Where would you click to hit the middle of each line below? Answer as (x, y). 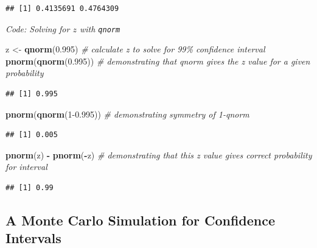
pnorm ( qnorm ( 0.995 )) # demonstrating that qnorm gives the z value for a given (158, 61)
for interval (26, 167)
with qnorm (100, 28)
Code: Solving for (38, 28)
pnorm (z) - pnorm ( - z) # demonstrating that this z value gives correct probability (159, 154)
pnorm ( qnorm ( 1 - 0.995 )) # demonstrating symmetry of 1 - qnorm (127, 114)
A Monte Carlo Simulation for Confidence (141, 220)
